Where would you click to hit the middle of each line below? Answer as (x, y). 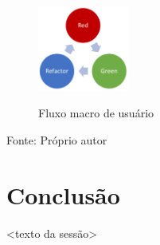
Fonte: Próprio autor (57, 140)
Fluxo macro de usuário (96, 113)
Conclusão (63, 194)
